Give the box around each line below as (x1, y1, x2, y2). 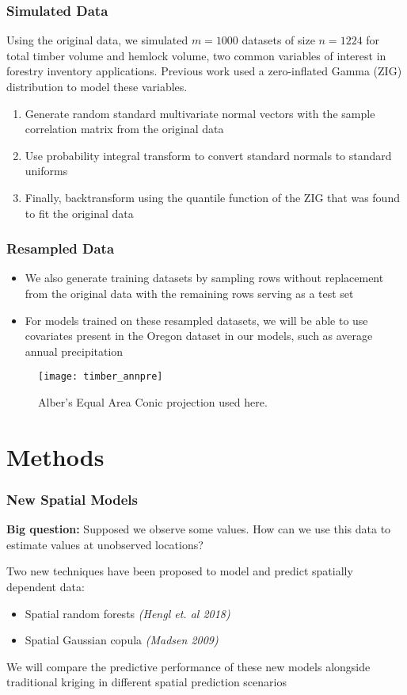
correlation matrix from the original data (25, 120, 224, 137)
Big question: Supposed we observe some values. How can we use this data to (6, 521, 391, 537)
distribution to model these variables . (6, 78, 188, 94)
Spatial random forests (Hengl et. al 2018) (25, 605, 230, 621)
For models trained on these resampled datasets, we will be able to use (25, 311, 368, 328)
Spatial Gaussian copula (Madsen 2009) (25, 632, 219, 648)
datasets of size (242, 32, 315, 48)
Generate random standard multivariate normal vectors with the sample (25, 105, 375, 121)
